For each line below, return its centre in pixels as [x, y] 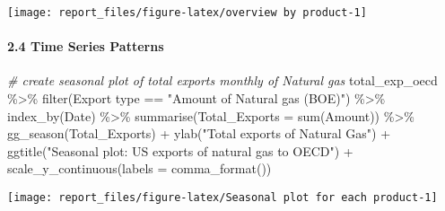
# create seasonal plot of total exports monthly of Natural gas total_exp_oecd [222, 80]
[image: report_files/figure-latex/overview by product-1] [187, 13]
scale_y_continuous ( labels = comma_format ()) [140, 168]
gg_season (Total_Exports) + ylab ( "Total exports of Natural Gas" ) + [199, 133]
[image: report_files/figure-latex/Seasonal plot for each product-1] [222, 198]
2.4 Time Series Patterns [86, 46]
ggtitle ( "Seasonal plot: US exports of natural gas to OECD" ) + [180, 150]
